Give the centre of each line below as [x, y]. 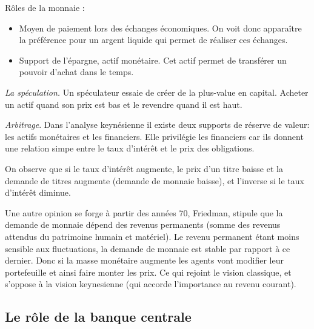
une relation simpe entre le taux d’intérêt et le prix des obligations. [130, 148]
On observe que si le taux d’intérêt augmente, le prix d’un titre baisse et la [144, 168]
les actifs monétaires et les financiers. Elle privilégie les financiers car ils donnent [154, 136]
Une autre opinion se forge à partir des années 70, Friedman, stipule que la [144, 212]
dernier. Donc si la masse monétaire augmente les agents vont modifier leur [144, 260]
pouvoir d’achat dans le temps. [76, 72]
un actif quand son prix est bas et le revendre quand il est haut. [124, 104]
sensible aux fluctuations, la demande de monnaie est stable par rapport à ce [148, 248]
